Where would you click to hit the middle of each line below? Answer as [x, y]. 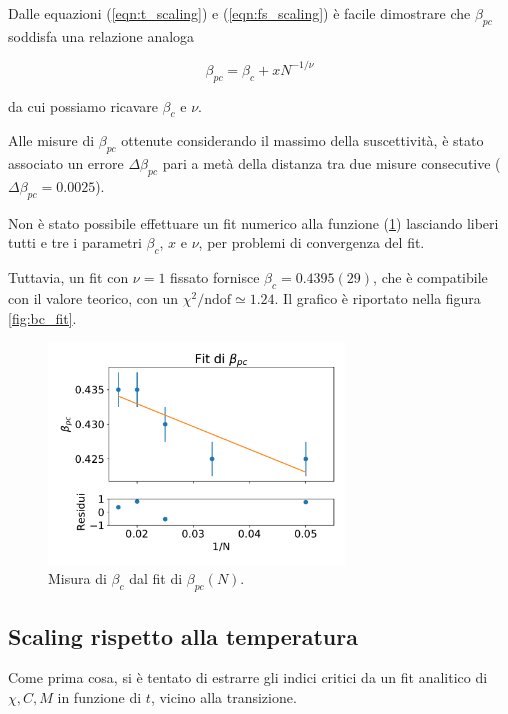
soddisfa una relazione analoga [101, 35]
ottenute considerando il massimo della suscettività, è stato [302, 140]
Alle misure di [51, 140]
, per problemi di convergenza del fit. [311, 242]
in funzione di [99, 697]
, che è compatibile [430, 277]
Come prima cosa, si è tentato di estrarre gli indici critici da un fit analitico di [248, 677]
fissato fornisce [215, 277]
